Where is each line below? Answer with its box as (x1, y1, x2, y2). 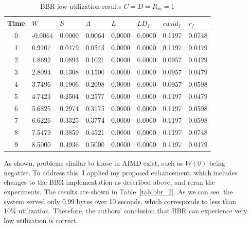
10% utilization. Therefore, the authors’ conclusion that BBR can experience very (4, 206, 248, 216)
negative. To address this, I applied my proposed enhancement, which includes (4, 167, 237, 177)
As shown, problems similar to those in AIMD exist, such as (4, 158, 183, 168)
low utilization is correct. (4, 215, 78, 225)
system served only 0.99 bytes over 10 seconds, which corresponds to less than (4, 196, 236, 206)
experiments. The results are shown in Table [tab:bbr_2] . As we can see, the (4, 186, 233, 196)
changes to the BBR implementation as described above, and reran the (4, 177, 215, 187)
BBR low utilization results (40, 1, 122, 11)
